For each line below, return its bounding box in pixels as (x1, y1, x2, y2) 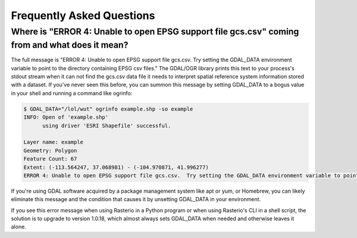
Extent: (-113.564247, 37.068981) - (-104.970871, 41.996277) (23, 164, 209, 171)
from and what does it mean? (11, 39, 129, 51)
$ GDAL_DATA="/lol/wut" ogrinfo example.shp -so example (23, 105, 193, 112)
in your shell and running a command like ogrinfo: (11, 89, 133, 96)
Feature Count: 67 (23, 155, 77, 162)
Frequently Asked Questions (11, 9, 155, 22)
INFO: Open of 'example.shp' (23, 114, 109, 121)
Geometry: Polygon (23, 147, 77, 154)
